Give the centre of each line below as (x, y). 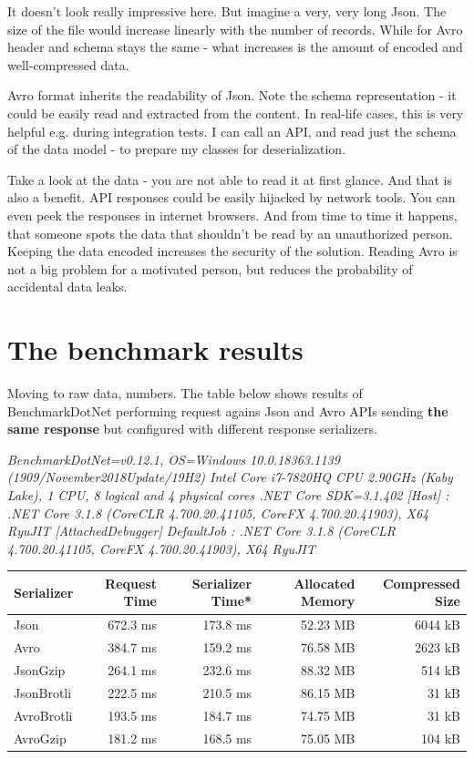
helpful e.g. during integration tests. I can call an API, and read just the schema (232, 131)
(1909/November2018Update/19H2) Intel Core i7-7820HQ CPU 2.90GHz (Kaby (230, 477)
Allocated (325, 583)
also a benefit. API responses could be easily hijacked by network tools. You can (232, 197)
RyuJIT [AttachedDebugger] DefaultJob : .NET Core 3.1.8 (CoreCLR (201, 531)
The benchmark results (155, 349)
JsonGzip (40, 670)
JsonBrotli (43, 692)
